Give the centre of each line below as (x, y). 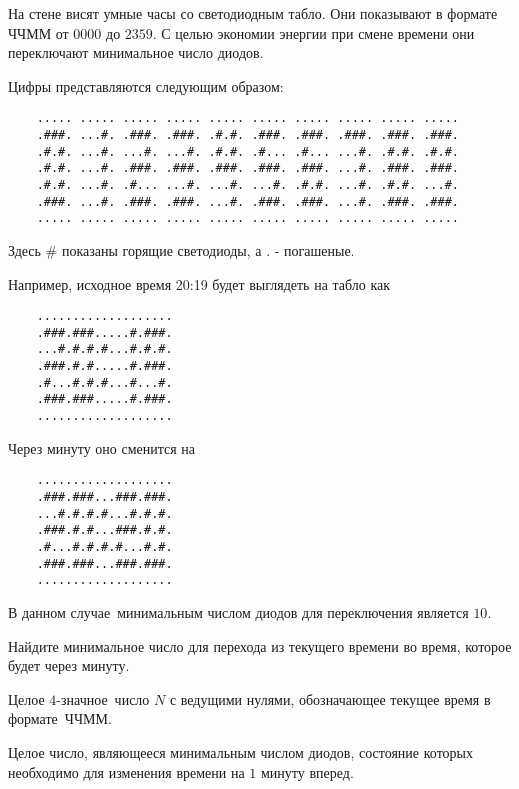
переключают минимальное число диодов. (136, 52)
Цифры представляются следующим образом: (146, 85)
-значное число (103, 698)
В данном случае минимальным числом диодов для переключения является (238, 611)
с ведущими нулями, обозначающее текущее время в (330, 698)
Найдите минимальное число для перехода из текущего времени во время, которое (260, 645)
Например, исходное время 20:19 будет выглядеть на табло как (199, 283)
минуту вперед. (307, 771)
